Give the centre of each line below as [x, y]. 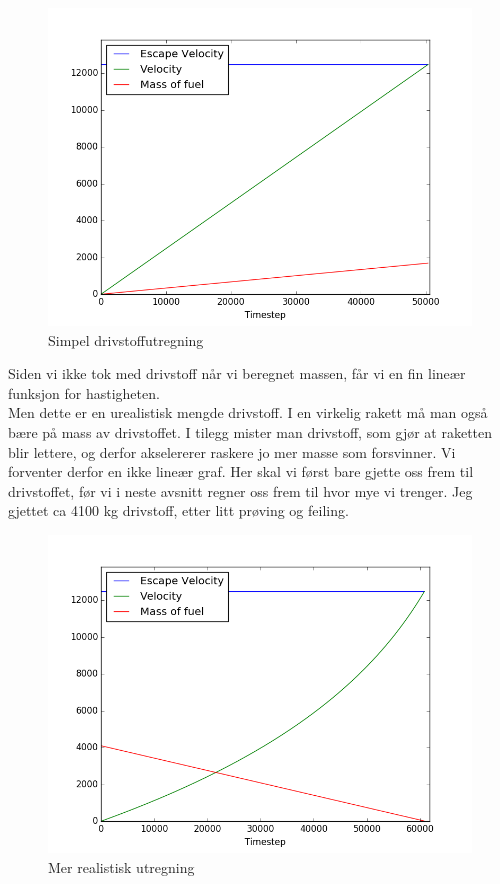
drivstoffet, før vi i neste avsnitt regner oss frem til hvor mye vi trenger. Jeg [240, 490]
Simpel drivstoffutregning [126, 339]
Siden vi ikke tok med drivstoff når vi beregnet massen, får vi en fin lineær [237, 373]
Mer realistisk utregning [121, 866]
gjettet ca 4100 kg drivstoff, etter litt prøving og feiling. [178, 510]
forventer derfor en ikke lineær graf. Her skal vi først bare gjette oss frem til [241, 471]
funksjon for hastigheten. [84, 392]
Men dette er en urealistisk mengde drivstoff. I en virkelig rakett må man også [248, 412]
